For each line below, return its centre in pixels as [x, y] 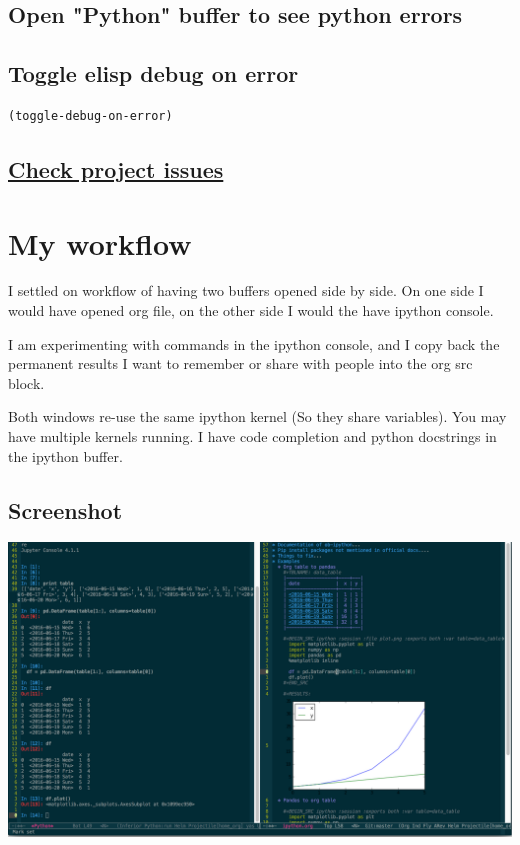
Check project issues [116, 168]
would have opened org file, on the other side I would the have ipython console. [251, 310]
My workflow [100, 242]
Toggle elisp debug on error [153, 73]
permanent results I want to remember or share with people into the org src [240, 363]
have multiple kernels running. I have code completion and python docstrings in [252, 436]
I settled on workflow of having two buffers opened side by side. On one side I [246, 290]
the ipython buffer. [65, 455]
